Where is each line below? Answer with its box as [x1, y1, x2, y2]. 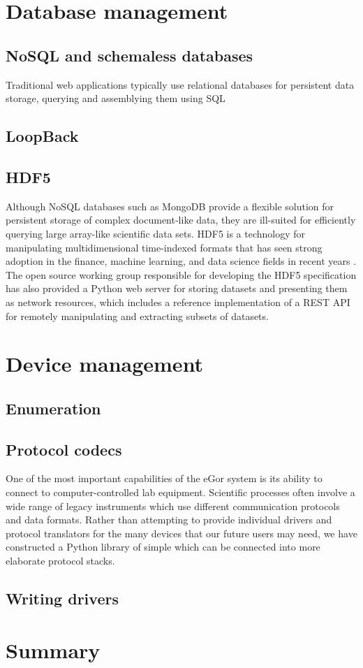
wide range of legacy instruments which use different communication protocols [6, 498, 340, 513]
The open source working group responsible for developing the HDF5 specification [6, 267, 357, 282]
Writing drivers [6, 588, 119, 609]
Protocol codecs [6, 438, 122, 460]
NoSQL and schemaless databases [6, 44, 253, 66]
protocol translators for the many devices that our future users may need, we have [6, 525, 357, 540]
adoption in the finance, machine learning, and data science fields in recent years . [6, 254, 357, 268]
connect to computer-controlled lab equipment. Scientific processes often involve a [6, 485, 355, 500]
